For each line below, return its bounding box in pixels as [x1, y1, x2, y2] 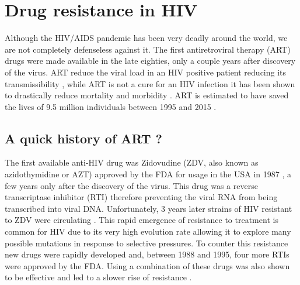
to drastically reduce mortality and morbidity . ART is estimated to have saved [5, 89, 289, 101]
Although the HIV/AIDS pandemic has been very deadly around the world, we [5, 32, 288, 44]
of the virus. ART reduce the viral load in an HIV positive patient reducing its [5, 66, 287, 78]
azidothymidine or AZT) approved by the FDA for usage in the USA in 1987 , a [5, 168, 291, 180]
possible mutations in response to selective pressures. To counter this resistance [5, 236, 288, 249]
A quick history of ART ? [5, 129, 162, 147]
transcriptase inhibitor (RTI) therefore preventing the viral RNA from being [5, 191, 278, 203]
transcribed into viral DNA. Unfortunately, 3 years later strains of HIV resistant [5, 202, 292, 214]
